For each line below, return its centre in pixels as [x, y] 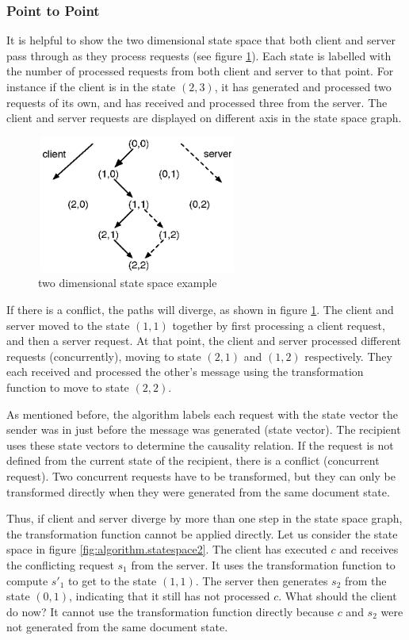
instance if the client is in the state [91, 86]
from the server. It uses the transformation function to [263, 564]
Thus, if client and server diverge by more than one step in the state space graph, [204, 518]
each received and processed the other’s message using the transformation [185, 372]
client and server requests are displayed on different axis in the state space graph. [204, 118]
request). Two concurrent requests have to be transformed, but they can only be [201, 475]
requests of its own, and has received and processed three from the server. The [197, 102]
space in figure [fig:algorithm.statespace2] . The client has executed [167, 549]
